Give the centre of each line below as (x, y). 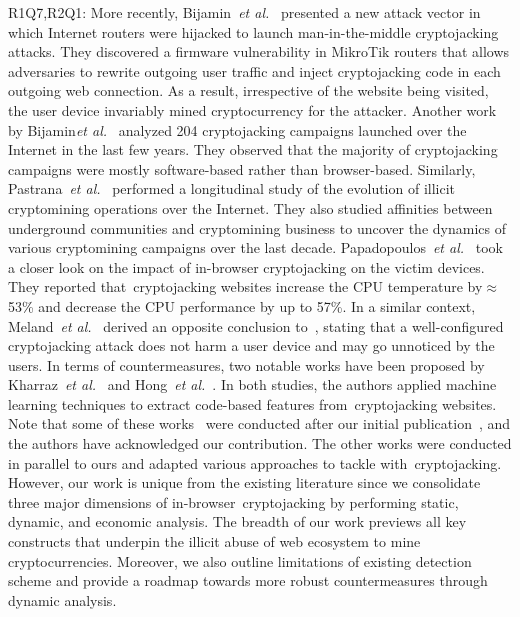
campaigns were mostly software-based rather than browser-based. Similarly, (242, 168)
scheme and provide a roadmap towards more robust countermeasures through (248, 580)
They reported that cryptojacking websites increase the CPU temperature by (245, 286)
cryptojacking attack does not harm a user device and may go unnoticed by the (251, 345)
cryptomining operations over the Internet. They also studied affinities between (250, 207)
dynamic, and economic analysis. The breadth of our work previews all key (237, 521)
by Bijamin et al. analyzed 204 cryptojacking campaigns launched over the (237, 129)
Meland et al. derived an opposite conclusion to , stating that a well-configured (256, 325)
